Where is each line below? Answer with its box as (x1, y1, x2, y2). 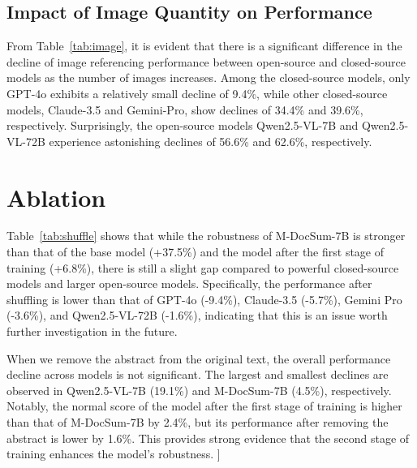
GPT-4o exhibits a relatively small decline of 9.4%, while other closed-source (6, 84, 388, 101)
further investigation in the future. (6, 323, 178, 340)
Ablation (6, 180, 106, 213)
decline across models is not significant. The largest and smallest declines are (6, 366, 389, 383)
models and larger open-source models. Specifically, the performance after (6, 275, 372, 292)
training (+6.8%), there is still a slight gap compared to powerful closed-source (6, 259, 399, 276)
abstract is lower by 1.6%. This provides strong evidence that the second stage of (6, 429, 410, 446)
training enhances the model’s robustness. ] (6, 445, 221, 462)
